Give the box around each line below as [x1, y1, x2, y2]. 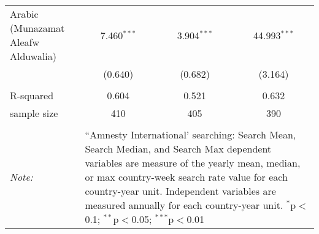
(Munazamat [10, 21, 65, 35]
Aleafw [10, 35, 40, 49]
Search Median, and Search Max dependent [85, 142, 272, 156]
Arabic [10, 7, 39, 21]
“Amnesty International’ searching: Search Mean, [85, 127, 296, 142]
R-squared [10, 88, 54, 102]
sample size [10, 106, 58, 120]
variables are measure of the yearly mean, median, [85, 156, 301, 170]
